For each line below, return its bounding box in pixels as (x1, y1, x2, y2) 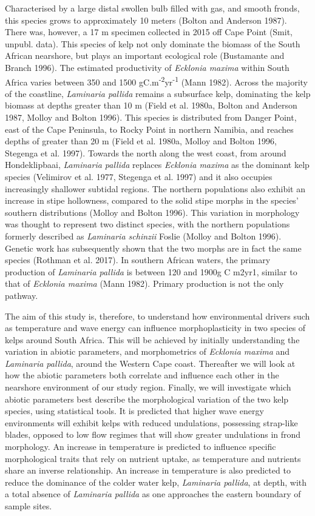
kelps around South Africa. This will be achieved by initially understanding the (5, 333, 300, 346)
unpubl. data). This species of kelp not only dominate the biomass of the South (5, 37, 300, 50)
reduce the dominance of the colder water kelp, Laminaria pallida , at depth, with (5, 475, 307, 488)
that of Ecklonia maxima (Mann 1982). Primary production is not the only (5, 277, 284, 290)
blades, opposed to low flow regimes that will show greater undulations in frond (5, 428, 301, 441)
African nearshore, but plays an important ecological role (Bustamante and (5, 49, 285, 62)
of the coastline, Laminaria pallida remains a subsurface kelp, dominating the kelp (5, 87, 311, 99)
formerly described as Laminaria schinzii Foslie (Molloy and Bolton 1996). (5, 229, 282, 242)
